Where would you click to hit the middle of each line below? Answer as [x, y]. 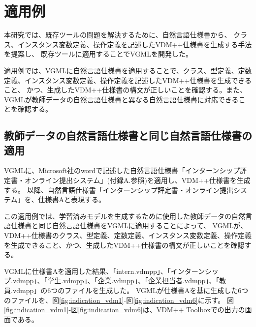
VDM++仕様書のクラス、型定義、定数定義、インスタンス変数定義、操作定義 [128, 235]
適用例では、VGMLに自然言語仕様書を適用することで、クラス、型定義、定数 [128, 70]
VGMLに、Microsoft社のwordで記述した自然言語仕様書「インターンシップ [122, 170]
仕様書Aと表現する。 [72, 199]
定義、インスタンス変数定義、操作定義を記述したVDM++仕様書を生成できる [128, 80]
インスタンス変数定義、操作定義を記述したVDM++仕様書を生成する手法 [135, 44]
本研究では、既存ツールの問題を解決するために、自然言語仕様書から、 [118, 35]
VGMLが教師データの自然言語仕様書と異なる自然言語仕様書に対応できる [121, 99]
